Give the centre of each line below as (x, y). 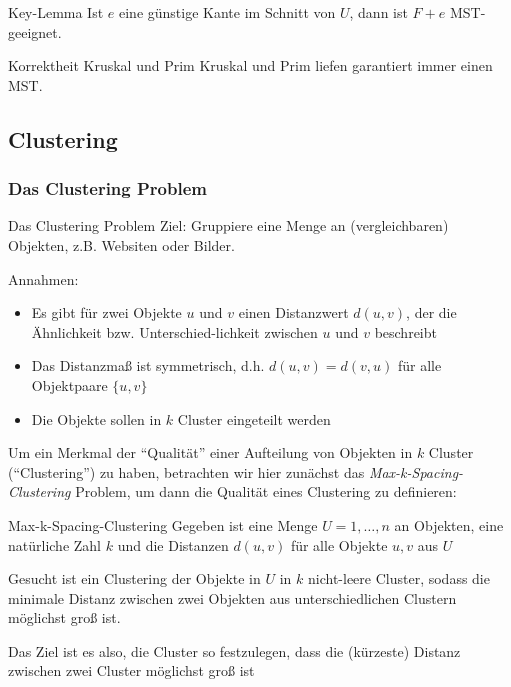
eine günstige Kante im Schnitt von (227, 12)
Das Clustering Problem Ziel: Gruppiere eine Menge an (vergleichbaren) (228, 225)
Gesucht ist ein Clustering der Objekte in (134, 578)
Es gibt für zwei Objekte (106, 312)
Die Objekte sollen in (96, 418)
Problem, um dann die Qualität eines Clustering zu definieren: (266, 491)
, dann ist (378, 12)
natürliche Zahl (55, 544)
